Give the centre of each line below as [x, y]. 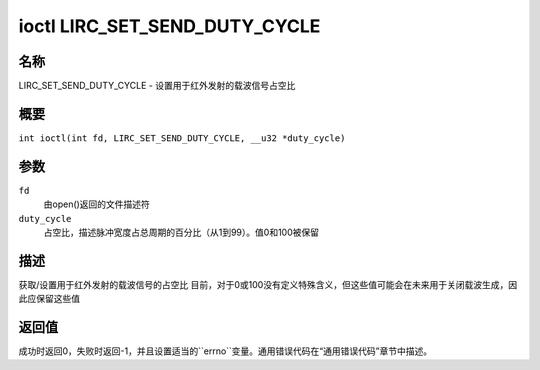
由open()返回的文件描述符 [96, 204]
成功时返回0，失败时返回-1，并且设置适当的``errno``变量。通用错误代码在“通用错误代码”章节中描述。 [225, 351]
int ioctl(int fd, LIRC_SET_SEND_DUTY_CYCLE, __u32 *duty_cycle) [182, 138]
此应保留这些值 [49, 299]
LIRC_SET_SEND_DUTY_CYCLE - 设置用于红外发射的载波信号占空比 [157, 86]
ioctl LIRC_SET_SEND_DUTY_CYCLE [169, 26]
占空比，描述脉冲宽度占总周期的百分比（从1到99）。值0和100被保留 [181, 232]
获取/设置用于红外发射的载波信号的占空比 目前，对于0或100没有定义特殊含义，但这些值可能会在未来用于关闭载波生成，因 [268, 284]
